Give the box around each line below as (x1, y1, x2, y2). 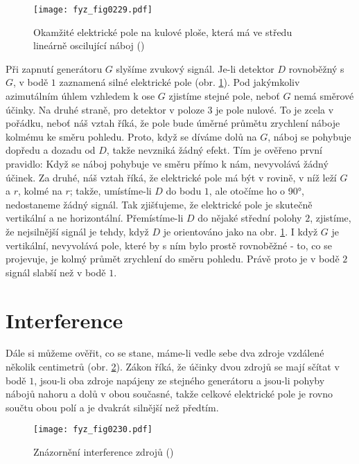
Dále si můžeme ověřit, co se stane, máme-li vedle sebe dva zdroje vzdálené (6, 346, 324, 360)
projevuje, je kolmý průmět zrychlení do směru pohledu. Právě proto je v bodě (6, 251, 340, 266)
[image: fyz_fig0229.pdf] (33, 5, 152, 15)
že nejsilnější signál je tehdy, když (6, 224, 149, 238)
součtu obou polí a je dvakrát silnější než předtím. (6, 400, 219, 414)
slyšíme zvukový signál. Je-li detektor (116, 61, 274, 75)
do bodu (166, 184, 202, 198)
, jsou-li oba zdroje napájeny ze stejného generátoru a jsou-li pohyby (34, 373, 325, 387)
